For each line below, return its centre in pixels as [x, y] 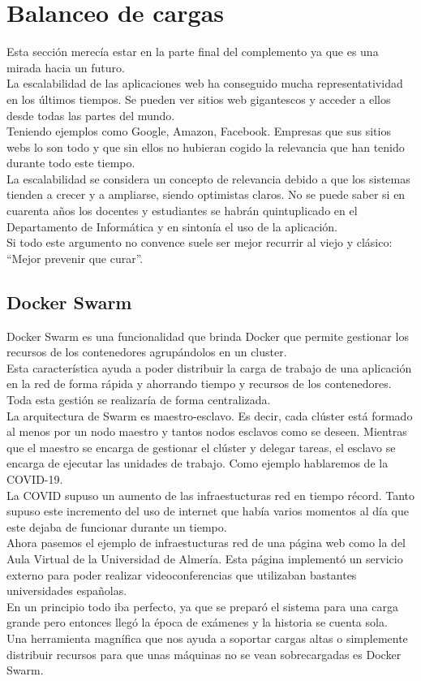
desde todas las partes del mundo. [91, 115]
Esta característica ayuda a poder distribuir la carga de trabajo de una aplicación [209, 367]
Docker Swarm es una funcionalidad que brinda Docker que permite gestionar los [208, 336]
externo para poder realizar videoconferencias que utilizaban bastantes [182, 574]
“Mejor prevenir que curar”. [75, 258]
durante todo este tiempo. [71, 163]
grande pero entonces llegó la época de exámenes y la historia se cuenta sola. [197, 622]
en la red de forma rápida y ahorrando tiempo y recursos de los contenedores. [199, 384]
